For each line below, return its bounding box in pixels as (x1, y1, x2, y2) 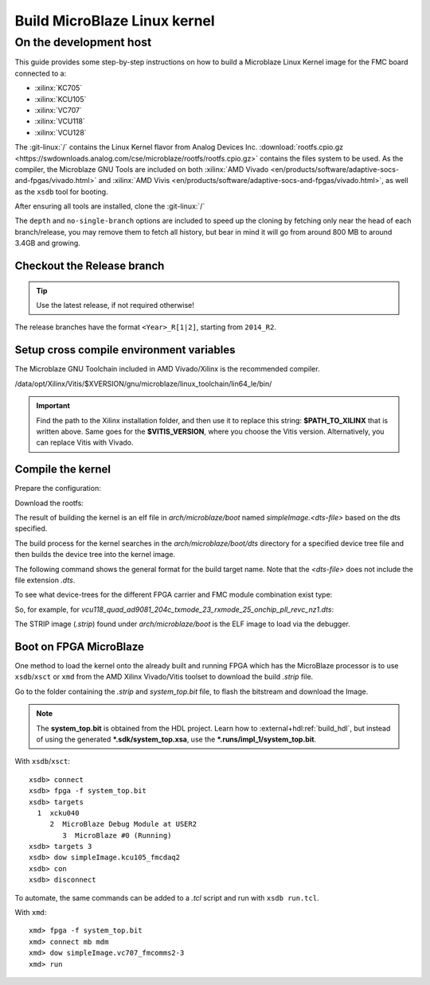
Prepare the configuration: (14, 484, 101, 493)
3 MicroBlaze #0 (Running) (62, 831, 172, 839)
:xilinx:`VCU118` (34, 116, 85, 127)
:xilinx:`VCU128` (34, 127, 87, 137)
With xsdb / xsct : (14, 757, 71, 766)
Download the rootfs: (14, 498, 84, 508)
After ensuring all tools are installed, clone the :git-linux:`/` (14, 201, 205, 211)
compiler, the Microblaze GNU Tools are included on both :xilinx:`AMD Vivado (14, 164, 269, 174)
